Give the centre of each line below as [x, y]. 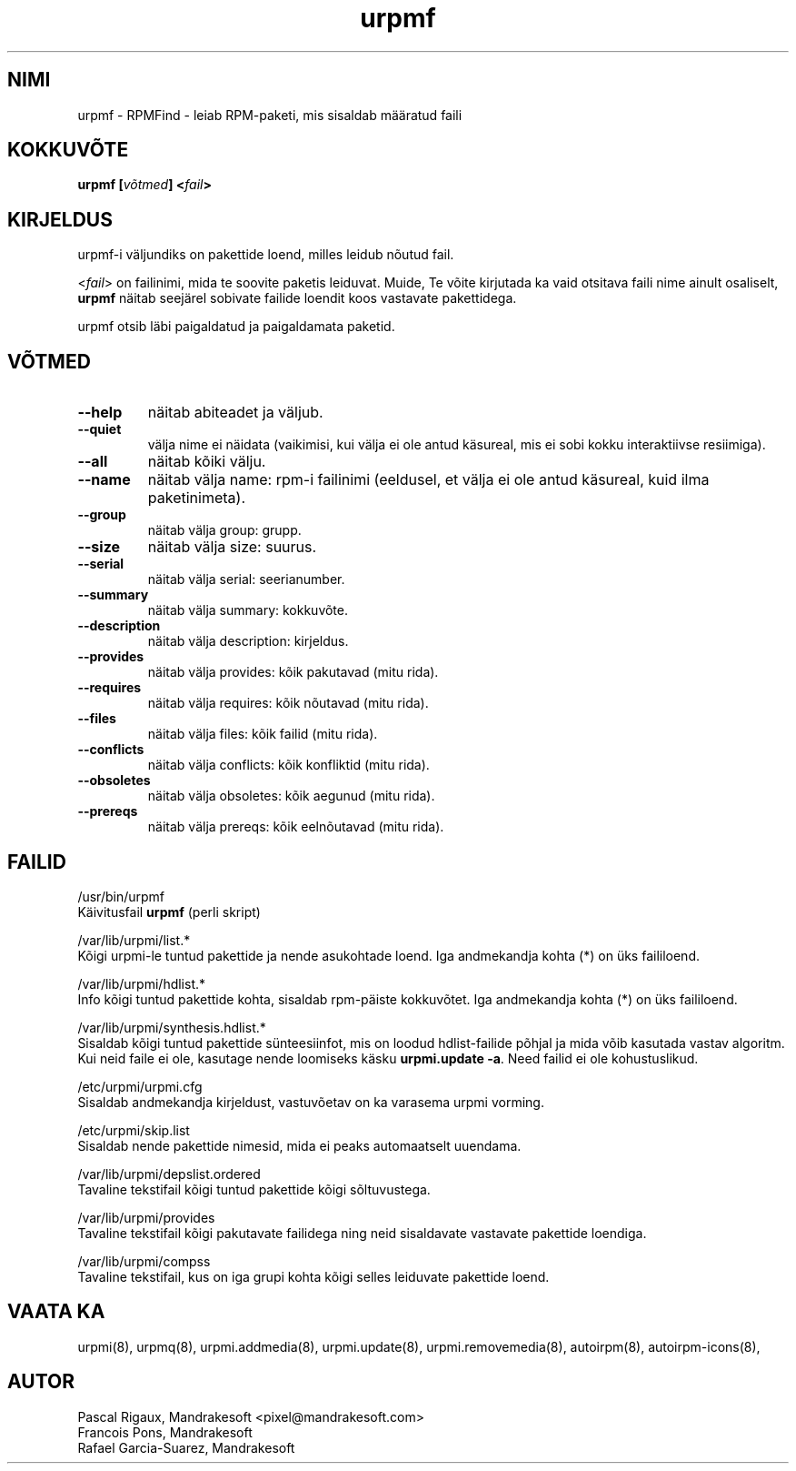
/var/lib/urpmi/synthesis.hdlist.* [172, 1027]
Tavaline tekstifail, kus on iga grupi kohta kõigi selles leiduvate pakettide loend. [313, 1276]
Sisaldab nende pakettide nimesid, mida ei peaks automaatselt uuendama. [299, 1145]
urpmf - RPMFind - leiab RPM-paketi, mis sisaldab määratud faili [270, 115]
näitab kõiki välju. [207, 462]
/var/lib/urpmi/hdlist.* [142, 983]
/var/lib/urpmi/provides [146, 1217]
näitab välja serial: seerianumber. [246, 579]
